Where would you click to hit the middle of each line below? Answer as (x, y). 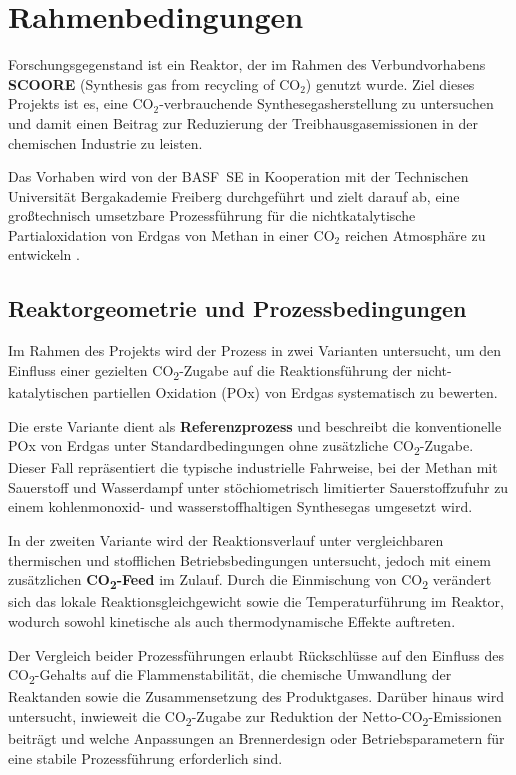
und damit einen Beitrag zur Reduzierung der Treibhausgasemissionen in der (243, 122)
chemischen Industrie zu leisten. (105, 142)
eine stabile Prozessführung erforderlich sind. (145, 757)
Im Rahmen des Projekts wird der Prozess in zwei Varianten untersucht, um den (255, 350)
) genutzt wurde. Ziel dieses (390, 83)
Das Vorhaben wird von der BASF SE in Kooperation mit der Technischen (238, 176)
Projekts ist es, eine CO (81, 103)
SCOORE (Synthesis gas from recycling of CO (154, 83)
